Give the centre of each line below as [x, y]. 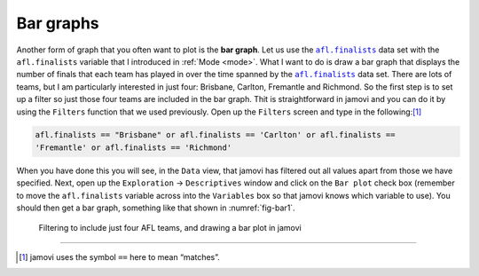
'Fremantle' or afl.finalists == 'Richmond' [133, 147]
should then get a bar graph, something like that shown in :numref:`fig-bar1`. [156, 208]
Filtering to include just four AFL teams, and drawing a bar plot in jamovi [170, 228]
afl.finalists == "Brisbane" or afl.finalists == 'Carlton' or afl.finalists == [215, 135]
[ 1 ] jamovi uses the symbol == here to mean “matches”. [120, 256]
